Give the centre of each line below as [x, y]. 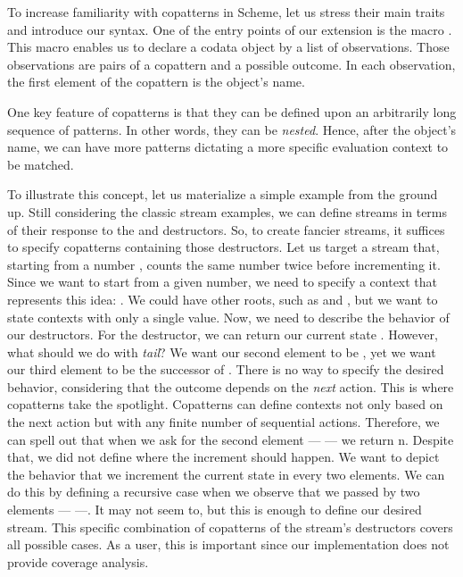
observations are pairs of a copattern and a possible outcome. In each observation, [231, 64]
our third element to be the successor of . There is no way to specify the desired [226, 369]
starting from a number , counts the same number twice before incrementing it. [224, 264]
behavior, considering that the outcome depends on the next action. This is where [231, 386]
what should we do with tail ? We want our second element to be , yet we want [222, 351]
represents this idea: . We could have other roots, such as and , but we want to [223, 299]
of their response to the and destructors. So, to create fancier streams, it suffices [226, 229]
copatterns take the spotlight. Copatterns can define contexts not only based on [225, 404]
